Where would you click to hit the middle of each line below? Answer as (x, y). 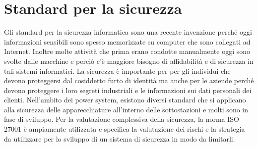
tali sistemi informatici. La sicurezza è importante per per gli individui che (117, 71)
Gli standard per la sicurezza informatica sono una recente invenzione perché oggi (128, 32)
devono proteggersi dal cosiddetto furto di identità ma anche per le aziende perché (129, 80)
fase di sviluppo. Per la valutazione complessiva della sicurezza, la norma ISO (122, 119)
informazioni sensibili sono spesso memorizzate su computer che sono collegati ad (127, 41)
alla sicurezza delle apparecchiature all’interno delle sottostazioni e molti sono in (126, 109)
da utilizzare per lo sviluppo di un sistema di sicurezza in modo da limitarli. (120, 138)
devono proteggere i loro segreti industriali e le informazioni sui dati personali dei (128, 90)
